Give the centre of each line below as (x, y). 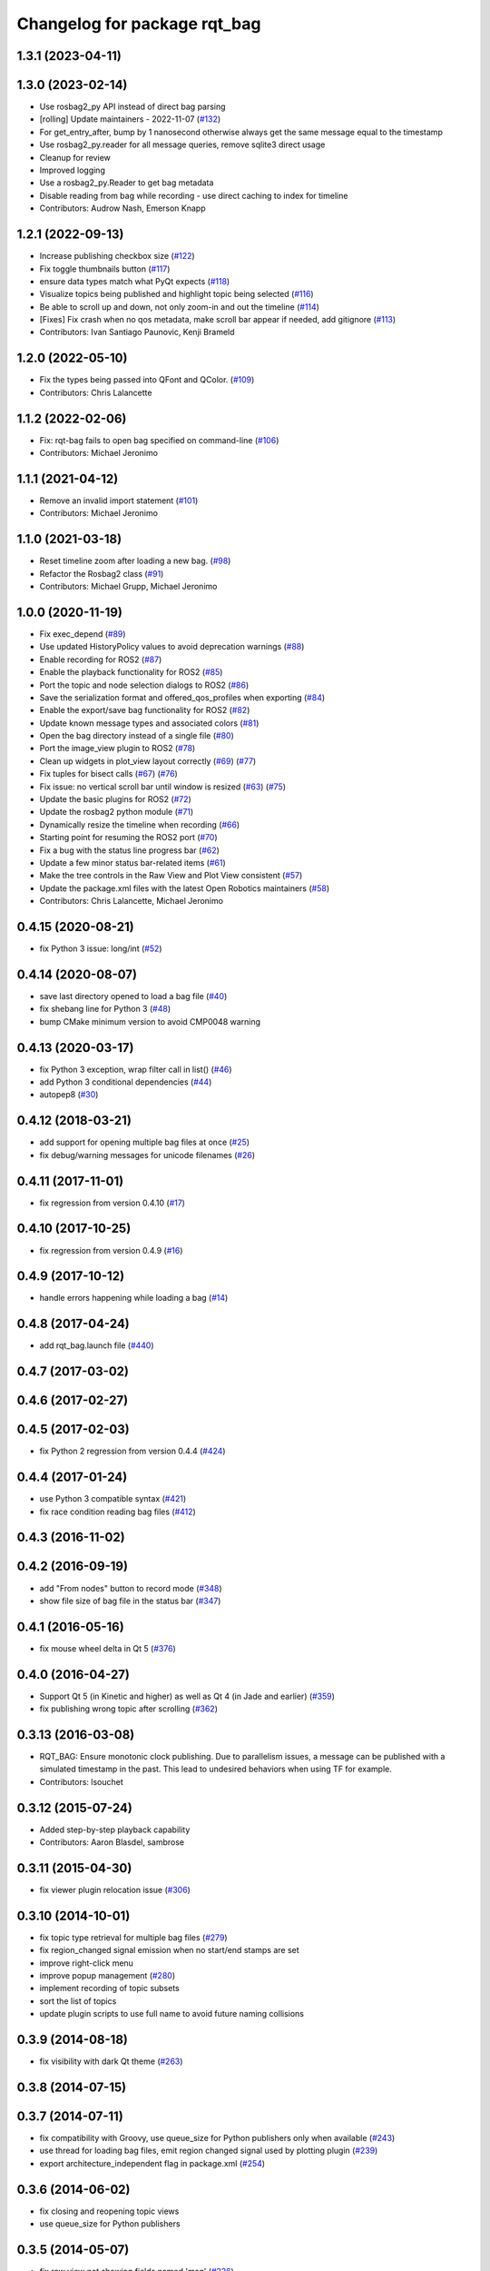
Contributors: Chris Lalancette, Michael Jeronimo (132, 901)
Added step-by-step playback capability (115, 1830)
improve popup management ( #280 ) (108, 1976)
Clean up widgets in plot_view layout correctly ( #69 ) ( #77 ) (148, 761)
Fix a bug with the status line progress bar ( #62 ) (129, 850)
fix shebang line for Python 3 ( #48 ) (105, 1009)
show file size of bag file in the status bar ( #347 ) (130, 1601)
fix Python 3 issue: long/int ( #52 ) (101, 948)
